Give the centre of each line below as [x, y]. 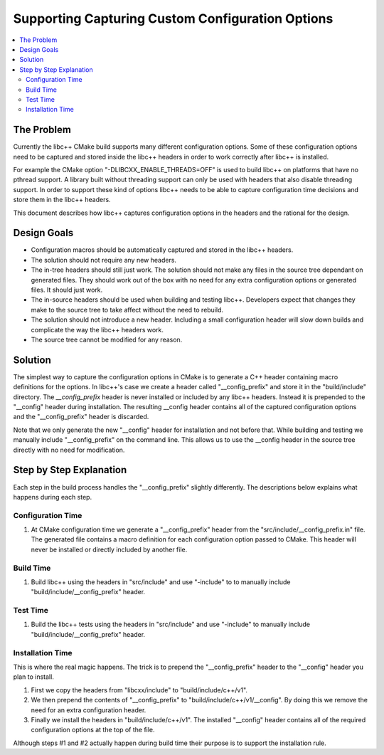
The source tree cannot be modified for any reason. [107, 339]
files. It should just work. [67, 290]
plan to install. [34, 677]
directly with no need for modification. [69, 450]
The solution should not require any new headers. [104, 260]
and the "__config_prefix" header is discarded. [81, 417]
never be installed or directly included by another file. [109, 549]
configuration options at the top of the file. [93, 730]
